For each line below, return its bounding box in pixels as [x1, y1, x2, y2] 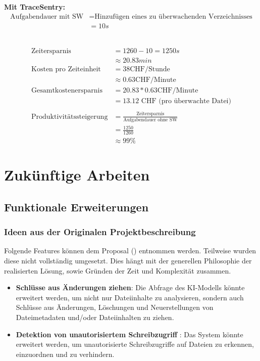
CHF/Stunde [130, 66, 170, 73]
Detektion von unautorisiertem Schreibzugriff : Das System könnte [16, 329, 243, 339]
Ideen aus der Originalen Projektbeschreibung [4, 225, 196, 238]
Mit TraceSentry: [4, 2, 65, 12]
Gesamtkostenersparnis [31, 87, 102, 95]
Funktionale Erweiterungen [4, 199, 149, 214]
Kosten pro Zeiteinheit [31, 66, 101, 73]
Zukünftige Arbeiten [4, 164, 150, 185]
